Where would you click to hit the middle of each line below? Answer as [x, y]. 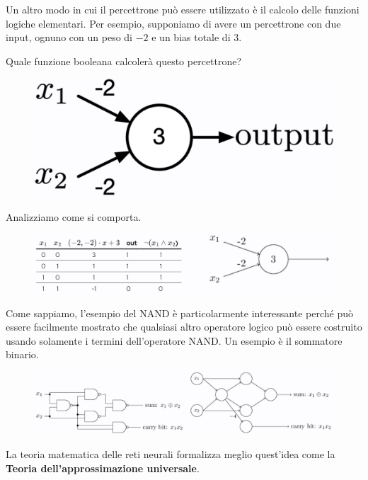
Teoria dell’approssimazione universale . [103, 468]
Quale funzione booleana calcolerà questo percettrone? [124, 61]
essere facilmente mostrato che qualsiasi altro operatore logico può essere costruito [184, 327]
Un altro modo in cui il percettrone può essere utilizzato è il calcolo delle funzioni [183, 9]
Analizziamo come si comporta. [74, 217]
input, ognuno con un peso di [69, 37]
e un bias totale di [191, 37]
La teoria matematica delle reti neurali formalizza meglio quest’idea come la [171, 454]
